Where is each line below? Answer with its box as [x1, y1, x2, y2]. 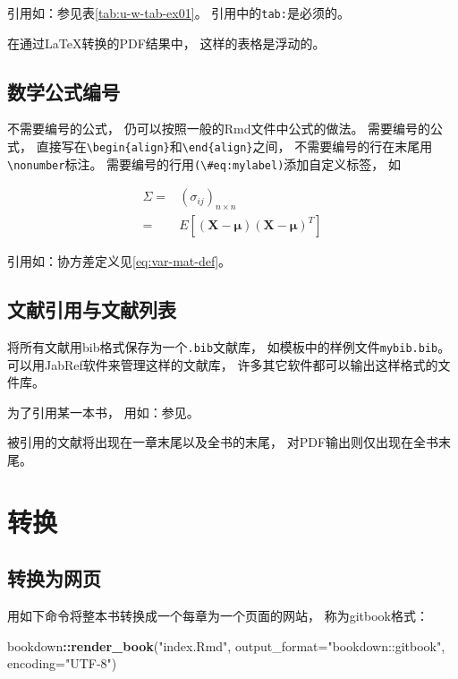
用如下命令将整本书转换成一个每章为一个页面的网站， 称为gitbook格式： [7, 606, 428, 625]
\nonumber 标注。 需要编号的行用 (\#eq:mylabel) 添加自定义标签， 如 [7, 154, 402, 173]
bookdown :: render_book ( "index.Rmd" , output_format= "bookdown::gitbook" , [7, 636, 445, 655]
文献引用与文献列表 [7, 296, 176, 323]
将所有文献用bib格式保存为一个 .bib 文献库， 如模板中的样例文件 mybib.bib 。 [7, 338, 451, 357]
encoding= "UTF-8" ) [7, 654, 117, 673]
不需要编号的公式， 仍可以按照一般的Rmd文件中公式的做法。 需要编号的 [7, 119, 431, 138]
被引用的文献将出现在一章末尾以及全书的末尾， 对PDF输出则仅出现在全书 [7, 433, 439, 451]
